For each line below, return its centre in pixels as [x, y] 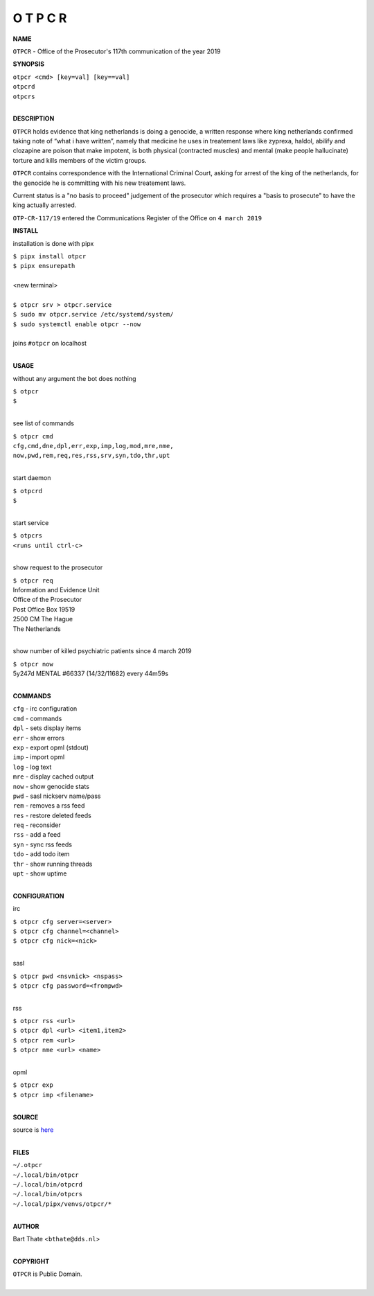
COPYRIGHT [31, 1261]
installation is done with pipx [53, 243]
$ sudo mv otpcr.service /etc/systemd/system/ [93, 314]
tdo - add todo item [41, 854]
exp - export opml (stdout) [51, 747]
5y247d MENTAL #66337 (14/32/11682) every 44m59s [91, 674]
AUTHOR [26, 1226]
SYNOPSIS [29, 64]
